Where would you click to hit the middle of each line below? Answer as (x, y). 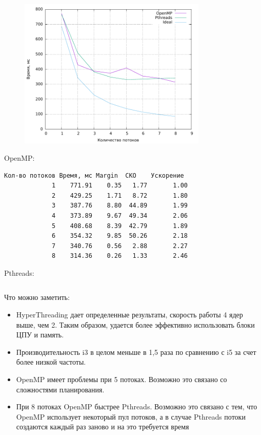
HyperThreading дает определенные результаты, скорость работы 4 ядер (129, 315)
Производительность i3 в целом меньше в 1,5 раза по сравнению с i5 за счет (136, 352)
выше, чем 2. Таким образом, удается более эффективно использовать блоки (135, 324)
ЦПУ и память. (40, 335)
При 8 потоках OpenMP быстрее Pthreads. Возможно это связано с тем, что (137, 406)
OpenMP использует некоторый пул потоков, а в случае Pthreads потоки (131, 416)
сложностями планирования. (60, 389)
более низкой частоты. (51, 362)
